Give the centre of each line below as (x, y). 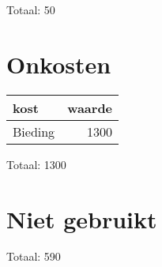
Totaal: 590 (34, 256)
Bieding (34, 131)
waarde (90, 107)
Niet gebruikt (82, 218)
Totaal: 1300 (36, 164)
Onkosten (59, 64)
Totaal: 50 (31, 9)
